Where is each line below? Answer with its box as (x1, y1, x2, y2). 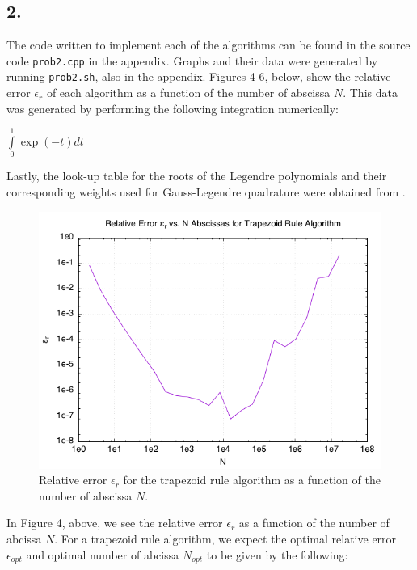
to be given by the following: (206, 546, 348, 563)
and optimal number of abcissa (26, 546, 179, 563)
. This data (343, 84, 398, 101)
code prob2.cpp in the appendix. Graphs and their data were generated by (6, 52, 378, 69)
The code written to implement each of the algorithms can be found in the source (6, 36, 411, 53)
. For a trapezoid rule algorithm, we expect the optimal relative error (54, 530, 397, 547)
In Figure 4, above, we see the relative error (6, 514, 223, 531)
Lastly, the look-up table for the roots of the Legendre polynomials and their (6, 167, 387, 184)
